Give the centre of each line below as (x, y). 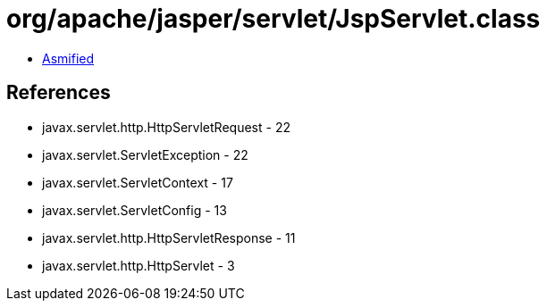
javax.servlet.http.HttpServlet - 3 (139, 265)
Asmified (68, 58)
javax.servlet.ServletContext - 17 (138, 182)
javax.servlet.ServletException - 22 (145, 154)
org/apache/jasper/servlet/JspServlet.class (273, 19)
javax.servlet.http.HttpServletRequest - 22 (166, 127)
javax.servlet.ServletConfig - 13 (135, 210)
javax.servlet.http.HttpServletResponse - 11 (169, 237)
